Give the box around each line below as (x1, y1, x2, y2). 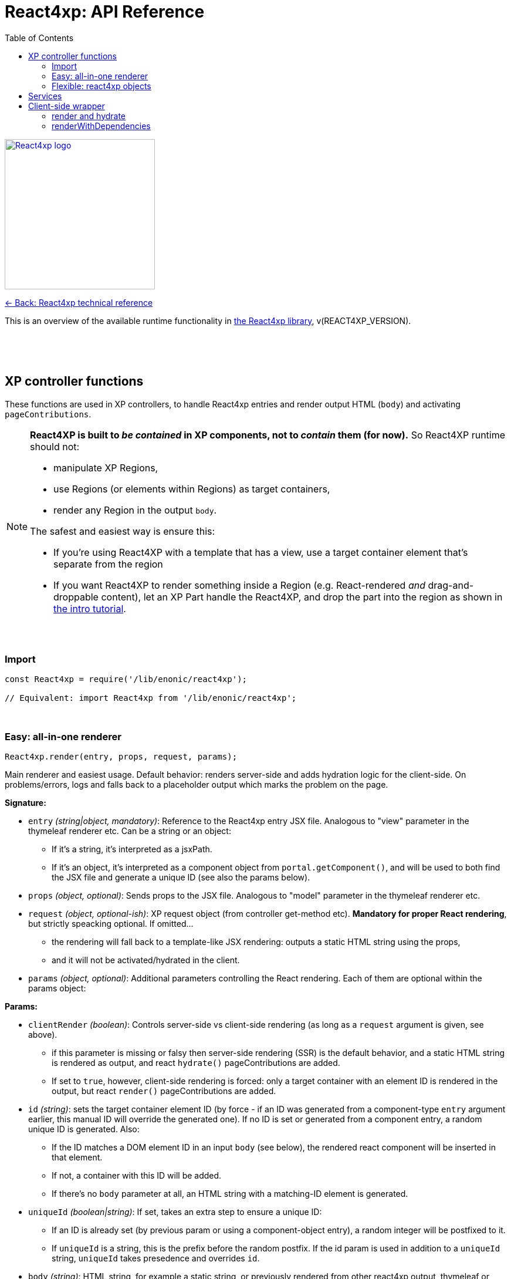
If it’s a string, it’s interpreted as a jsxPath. (52, 844, 212, 855)
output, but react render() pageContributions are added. (52, 1086, 276, 1096)
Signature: (5, 798, 46, 808)
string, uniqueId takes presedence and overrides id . (52, 1253, 260, 1264)
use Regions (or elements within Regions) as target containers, (53, 482, 330, 495)
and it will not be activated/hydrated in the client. (52, 955, 240, 966)
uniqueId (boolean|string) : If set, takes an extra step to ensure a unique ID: (28, 1207, 322, 1217)
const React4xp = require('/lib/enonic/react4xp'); (5, 674, 248, 684)
